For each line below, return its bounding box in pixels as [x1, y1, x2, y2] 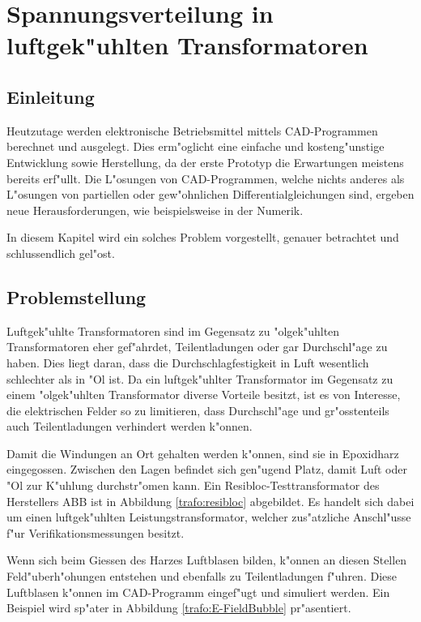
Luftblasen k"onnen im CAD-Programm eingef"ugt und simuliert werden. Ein [6, 583, 390, 600]
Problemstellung [6, 284, 147, 309]
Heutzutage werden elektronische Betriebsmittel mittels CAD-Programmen [6, 122, 378, 139]
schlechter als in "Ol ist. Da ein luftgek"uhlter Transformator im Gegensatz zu [6, 370, 393, 387]
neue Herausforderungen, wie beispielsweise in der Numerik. [6, 201, 304, 218]
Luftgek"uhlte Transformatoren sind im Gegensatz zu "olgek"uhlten [6, 322, 340, 339]
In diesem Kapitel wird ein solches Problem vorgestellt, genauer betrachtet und [6, 229, 399, 246]
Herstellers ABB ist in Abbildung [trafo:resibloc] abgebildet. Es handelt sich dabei [6, 492, 415, 509]
